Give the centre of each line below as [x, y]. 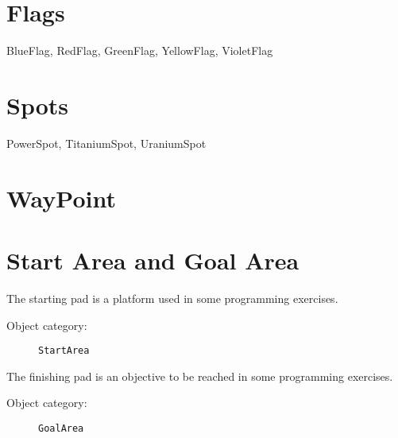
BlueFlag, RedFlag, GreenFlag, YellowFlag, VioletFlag [140, 50]
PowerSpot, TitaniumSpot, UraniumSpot [106, 143]
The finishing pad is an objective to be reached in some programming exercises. [200, 376]
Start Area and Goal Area [153, 260]
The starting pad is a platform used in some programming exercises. [172, 298]
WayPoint [62, 198]
